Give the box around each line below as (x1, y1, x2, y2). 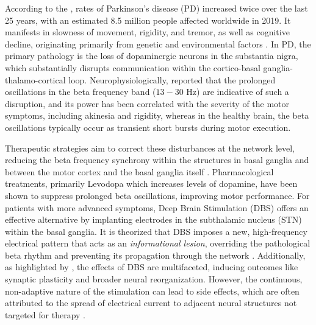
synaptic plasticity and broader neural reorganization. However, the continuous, (5, 273, 303, 285)
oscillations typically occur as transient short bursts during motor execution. (5, 121, 291, 133)
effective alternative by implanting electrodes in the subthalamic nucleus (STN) (5, 213, 302, 226)
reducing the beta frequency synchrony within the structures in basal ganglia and (5, 153, 309, 166)
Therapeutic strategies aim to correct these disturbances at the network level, (5, 141, 295, 154)
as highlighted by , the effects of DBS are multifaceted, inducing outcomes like (5, 260, 298, 273)
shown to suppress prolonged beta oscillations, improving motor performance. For (5, 189, 310, 201)
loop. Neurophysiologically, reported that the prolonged (68, 73, 276, 86)
